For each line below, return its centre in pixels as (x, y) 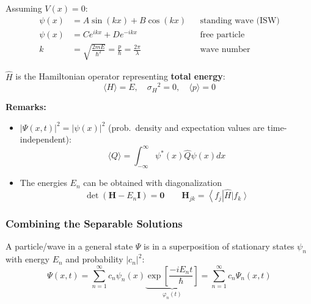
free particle (222, 35)
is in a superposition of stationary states (219, 246)
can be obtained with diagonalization (152, 183)
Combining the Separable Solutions (94, 224)
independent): (46, 139)
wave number (225, 50)
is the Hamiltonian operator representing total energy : (120, 76)
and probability (94, 259)
